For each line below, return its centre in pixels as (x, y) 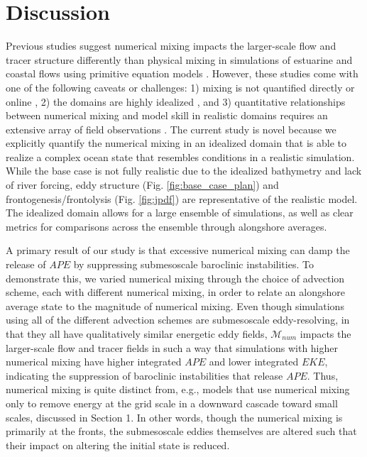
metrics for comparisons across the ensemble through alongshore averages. (166, 226)
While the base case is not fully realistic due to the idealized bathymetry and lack (184, 171)
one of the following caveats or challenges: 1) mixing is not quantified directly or (180, 87)
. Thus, (323, 375)
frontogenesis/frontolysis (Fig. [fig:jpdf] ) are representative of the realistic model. (182, 198)
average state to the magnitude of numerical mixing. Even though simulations (175, 305)
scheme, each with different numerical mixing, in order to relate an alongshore (175, 292)
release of (26, 264)
